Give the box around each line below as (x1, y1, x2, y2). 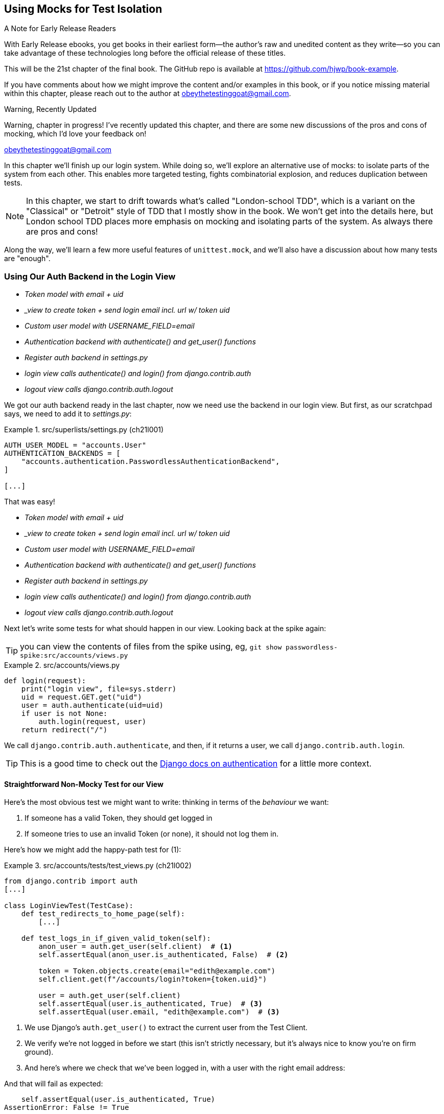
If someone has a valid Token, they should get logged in (25, 814, 213, 823)
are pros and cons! (26, 226, 98, 237)
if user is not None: (21, 709, 108, 718)
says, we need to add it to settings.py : (4, 409, 132, 419)
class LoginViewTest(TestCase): (4, 901, 133, 910)
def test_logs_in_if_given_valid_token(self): (21, 934, 211, 943)
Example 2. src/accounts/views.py (4, 661, 120, 670)
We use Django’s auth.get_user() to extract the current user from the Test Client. (25, 1023, 308, 1032)
